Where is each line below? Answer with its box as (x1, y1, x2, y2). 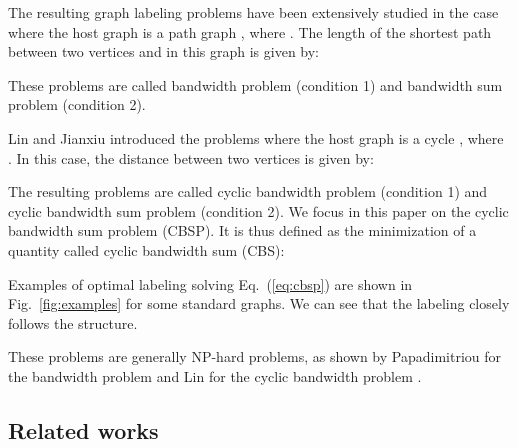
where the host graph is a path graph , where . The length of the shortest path (8, 21, 492, 42)
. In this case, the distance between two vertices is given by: (8, 147, 374, 168)
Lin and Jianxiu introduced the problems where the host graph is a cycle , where (8, 127, 504, 148)
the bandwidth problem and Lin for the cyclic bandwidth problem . (8, 365, 422, 386)
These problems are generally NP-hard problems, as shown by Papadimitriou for (8, 346, 502, 367)
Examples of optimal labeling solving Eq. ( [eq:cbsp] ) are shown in (8, 273, 413, 294)
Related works (8, 414, 159, 445)
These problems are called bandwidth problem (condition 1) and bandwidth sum (8, 74, 503, 95)
